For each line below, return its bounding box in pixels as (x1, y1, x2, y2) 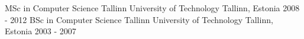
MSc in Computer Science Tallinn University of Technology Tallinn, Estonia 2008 (5, 2, 300, 14)
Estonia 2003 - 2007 (5, 25, 76, 37)
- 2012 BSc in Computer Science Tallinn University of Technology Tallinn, (5, 13, 273, 25)
